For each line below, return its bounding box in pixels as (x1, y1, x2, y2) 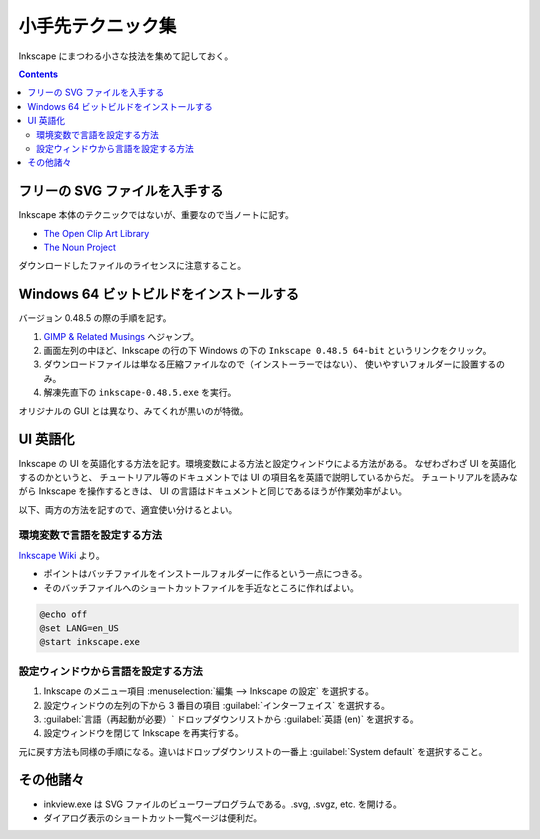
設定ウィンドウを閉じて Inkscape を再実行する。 (43, 727, 244, 739)
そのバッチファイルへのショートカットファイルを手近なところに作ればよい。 (43, 581, 359, 594)
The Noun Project (43, 241, 117, 253)
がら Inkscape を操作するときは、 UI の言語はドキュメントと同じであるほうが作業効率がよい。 (18, 485, 407, 497)
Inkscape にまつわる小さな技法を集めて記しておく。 (18, 50, 234, 62)
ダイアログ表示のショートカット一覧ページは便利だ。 (43, 811, 263, 824)
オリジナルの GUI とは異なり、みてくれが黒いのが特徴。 (18, 405, 249, 417)
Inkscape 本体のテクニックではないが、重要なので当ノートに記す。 (18, 209, 295, 221)
